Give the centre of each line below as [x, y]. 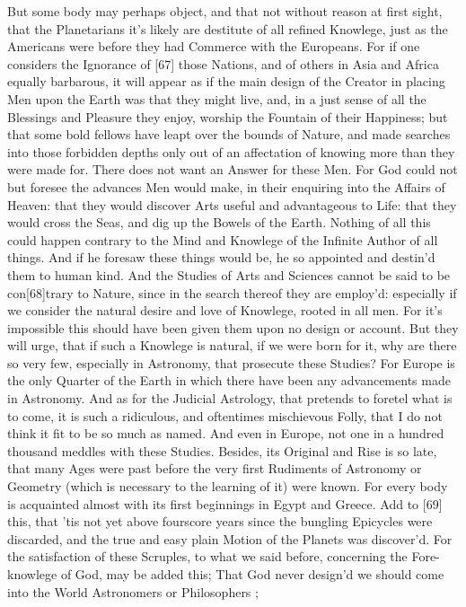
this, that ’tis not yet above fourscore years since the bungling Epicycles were [220, 521]
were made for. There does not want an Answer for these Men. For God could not [233, 169]
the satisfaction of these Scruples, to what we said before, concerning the [207, 556]
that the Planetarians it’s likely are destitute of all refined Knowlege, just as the [228, 28]
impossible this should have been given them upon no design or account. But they [233, 327]
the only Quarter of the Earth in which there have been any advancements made [229, 380]
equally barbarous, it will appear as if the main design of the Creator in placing [226, 81]
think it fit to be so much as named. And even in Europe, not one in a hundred [226, 433]
